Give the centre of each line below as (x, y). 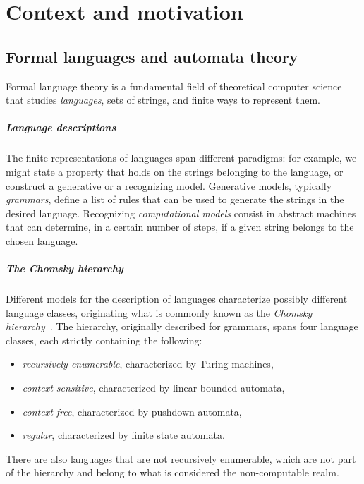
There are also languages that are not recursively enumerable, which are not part (181, 458)
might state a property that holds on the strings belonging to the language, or (175, 171)
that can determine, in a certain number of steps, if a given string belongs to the (180, 227)
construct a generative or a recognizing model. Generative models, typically (169, 185)
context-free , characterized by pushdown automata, (132, 411)
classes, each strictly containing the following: (104, 340)
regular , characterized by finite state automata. (123, 435)
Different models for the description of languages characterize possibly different (177, 299)
